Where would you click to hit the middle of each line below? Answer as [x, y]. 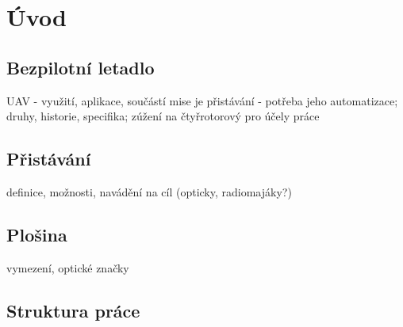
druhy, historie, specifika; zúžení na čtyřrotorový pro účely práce [163, 116]
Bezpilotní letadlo [81, 67]
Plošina [37, 234]
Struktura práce [73, 310]
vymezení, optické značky [68, 267]
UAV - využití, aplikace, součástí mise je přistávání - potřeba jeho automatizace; [202, 100]
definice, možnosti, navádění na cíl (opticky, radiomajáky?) [149, 191]
